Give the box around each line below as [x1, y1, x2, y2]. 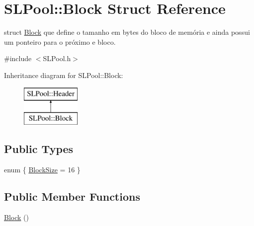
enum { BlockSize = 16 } [4, 164, 81, 174]
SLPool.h [43, 53, 71, 64]
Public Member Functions [4, 188, 140, 204]
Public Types [4, 141, 74, 156]
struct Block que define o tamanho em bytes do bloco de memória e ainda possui [4, 27, 250, 37]
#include [4, 53, 32, 64]
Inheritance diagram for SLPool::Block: [4, 70, 123, 80]
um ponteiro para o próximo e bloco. [4, 36, 116, 47]
